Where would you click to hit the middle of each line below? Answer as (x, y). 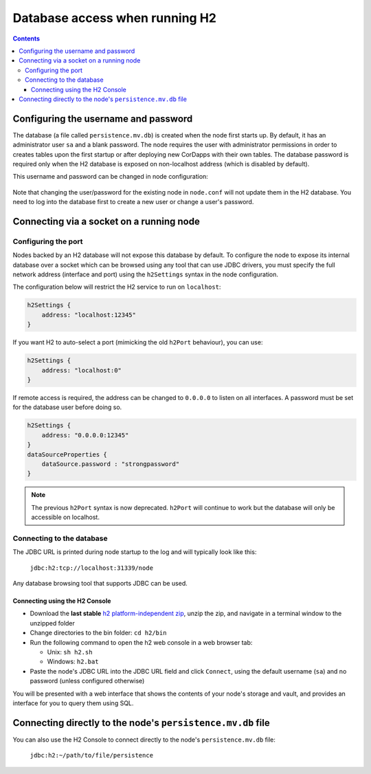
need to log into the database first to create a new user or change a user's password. (133, 202)
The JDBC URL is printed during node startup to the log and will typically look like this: (135, 552)
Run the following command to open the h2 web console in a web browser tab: (141, 642)
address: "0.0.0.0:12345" (85, 435)
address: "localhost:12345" (89, 315)
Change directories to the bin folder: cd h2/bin (98, 633)
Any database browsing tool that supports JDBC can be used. (100, 583)
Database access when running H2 (114, 18)
